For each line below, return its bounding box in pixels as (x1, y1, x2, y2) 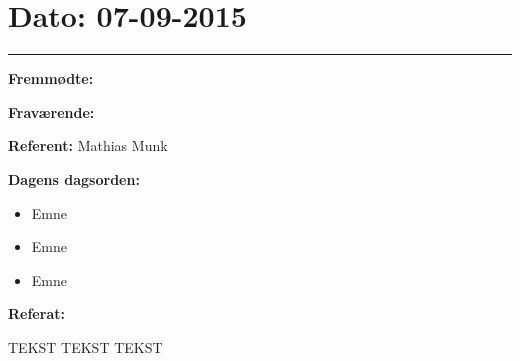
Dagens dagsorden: (8, 168, 140, 189)
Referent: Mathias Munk (8, 135, 168, 156)
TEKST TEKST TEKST (8, 336, 163, 357)
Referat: (8, 303, 65, 324)
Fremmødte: (8, 68, 94, 89)
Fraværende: (8, 101, 95, 122)
